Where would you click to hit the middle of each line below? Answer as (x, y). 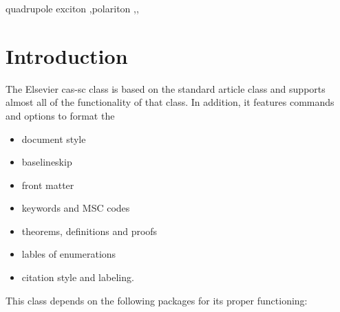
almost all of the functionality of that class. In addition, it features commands (170, 102)
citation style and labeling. (78, 277)
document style (54, 138)
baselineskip (47, 162)
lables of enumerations (69, 254)
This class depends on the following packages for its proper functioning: (157, 300)
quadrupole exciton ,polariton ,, (72, 8)
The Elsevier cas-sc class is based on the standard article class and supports (166, 88)
